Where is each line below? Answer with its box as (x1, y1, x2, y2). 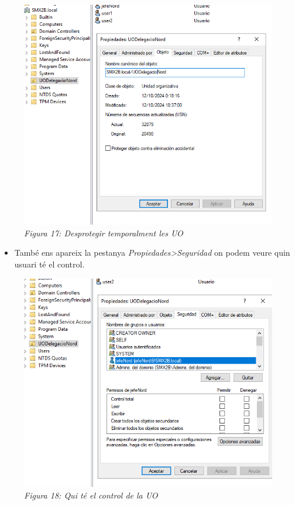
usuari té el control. (14, 258, 85, 270)
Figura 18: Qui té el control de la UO (24, 489, 158, 501)
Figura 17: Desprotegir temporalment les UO (24, 226, 183, 239)
